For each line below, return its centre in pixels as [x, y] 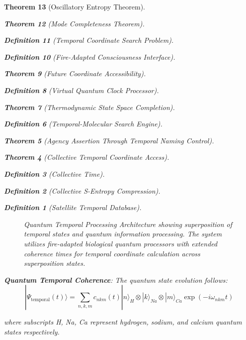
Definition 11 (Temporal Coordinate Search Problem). [89, 40]
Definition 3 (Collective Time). [54, 173]
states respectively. [32, 331]
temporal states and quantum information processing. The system [123, 234]
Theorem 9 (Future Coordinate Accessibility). [75, 73]
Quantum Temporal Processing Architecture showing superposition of [128, 224]
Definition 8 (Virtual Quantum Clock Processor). [82, 90]
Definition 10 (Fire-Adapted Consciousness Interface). [90, 57]
